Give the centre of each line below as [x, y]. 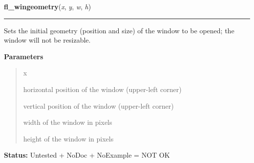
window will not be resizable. [47, 40]
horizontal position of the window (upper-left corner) [102, 89]
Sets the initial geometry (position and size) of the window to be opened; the [119, 30]
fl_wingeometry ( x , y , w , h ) [48, 6]
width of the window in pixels [68, 122]
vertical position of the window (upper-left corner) [98, 105]
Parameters [24, 56]
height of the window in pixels [68, 138]
